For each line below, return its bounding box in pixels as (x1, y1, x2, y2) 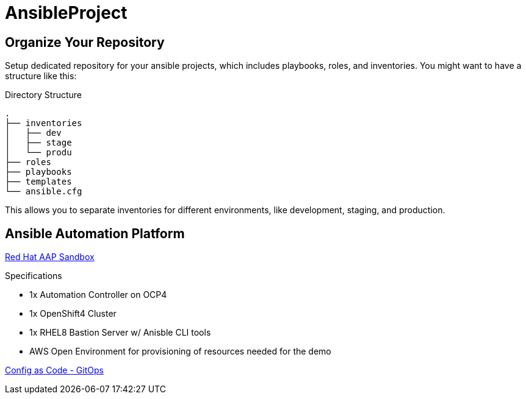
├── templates (5, 177, 72, 187)
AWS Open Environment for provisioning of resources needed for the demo (29, 346, 331, 357)
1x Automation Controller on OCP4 (29, 289, 167, 300)
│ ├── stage (5, 138, 72, 148)
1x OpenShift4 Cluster (29, 308, 117, 319)
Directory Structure (5, 90, 82, 101)
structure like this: (5, 71, 77, 82)
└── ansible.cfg (5, 186, 82, 197)
